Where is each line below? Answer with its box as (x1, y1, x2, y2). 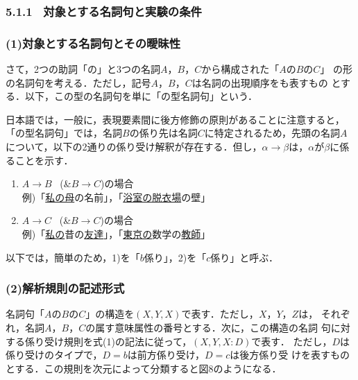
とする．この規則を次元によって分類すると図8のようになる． (6, 361, 282, 375)
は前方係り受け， (127, 347, 205, 362)
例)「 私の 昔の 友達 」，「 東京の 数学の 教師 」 (22, 227, 211, 241)
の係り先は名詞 (129, 126, 198, 140)
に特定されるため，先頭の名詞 (204, 126, 340, 140)
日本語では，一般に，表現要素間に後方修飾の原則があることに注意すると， (6, 112, 345, 126)
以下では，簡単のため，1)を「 (6, 250, 140, 264)
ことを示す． (15, 153, 74, 167)
